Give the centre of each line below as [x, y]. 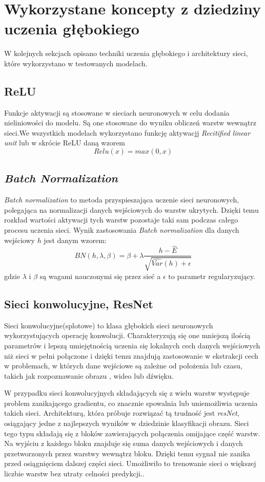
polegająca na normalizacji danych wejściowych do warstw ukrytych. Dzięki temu [131, 209]
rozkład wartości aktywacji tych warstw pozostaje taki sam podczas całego [121, 220]
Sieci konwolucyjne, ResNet [79, 303]
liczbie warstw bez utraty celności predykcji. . [74, 474]
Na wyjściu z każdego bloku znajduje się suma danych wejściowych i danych [124, 443]
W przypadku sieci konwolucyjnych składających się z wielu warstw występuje [127, 393]
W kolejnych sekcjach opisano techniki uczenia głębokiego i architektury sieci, [126, 53]
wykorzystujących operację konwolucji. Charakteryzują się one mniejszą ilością [127, 335]
